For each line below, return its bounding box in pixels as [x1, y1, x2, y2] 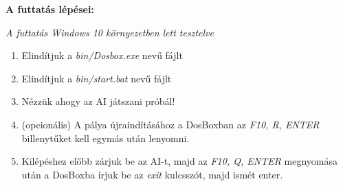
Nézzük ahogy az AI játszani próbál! [21, 94, 175, 108]
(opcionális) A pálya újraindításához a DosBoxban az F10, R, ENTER [21, 117, 320, 131]
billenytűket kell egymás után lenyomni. [21, 130, 190, 145]
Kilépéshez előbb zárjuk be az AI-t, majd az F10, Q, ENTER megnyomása [21, 154, 338, 168]
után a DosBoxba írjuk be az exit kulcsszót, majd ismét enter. [21, 167, 283, 181]
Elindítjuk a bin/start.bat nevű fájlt [21, 71, 172, 85]
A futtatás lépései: [5, 2, 94, 16]
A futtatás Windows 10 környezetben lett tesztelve [5, 25, 214, 39]
